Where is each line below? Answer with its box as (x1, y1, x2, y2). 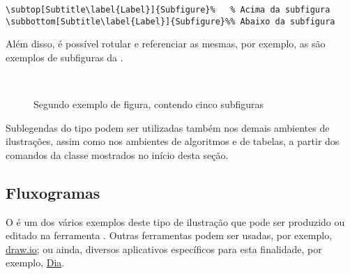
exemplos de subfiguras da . (6, 50, 123, 64)
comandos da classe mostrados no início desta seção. (6, 147, 229, 162)
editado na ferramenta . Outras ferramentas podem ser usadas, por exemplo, (6, 228, 333, 243)
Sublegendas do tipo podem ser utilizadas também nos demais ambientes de (6, 120, 330, 135)
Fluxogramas (6, 181, 100, 203)
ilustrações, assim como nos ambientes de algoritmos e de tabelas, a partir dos (6, 134, 340, 149)
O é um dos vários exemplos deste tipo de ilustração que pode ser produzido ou (6, 214, 345, 229)
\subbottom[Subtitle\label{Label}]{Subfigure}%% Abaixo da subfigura (6, 16, 335, 26)
